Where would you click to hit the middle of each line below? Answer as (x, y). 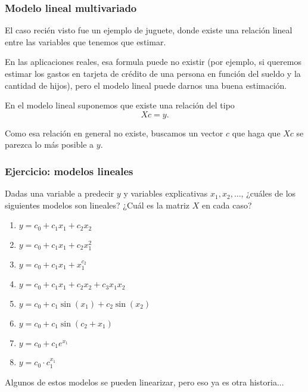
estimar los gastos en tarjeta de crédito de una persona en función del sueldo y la (153, 73)
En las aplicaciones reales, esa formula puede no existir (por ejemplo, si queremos (153, 62)
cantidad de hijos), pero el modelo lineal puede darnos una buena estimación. (146, 85)
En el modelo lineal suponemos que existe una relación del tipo (120, 105)
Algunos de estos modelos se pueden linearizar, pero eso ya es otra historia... (144, 382)
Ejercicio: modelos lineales (69, 171)
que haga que (256, 133)
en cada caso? (227, 205)
